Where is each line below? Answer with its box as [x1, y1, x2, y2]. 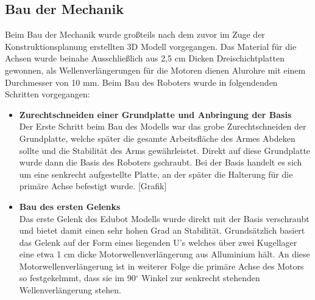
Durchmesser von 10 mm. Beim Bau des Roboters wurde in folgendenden [5, 75, 278, 88]
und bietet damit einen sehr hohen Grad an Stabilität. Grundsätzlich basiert [19, 224, 305, 237]
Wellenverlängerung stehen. [19, 284, 121, 296]
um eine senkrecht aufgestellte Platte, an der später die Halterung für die [19, 167, 293, 180]
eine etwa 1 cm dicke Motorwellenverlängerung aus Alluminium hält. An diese [19, 248, 310, 260]
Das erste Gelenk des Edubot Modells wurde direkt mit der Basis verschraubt [19, 212, 310, 225]
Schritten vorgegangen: [5, 88, 90, 100]
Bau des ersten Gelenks [19, 200, 121, 212]
